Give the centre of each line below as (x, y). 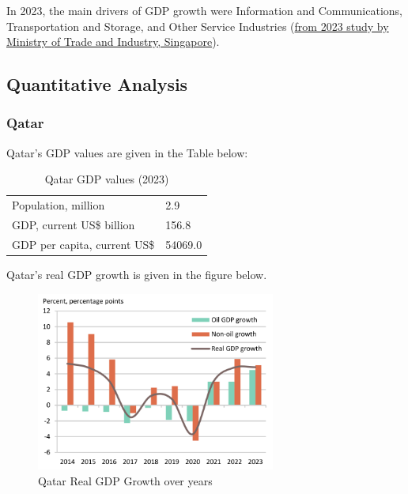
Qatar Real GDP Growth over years (125, 480)
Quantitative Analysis (97, 84)
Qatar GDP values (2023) (107, 179)
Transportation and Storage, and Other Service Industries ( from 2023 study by (198, 26)
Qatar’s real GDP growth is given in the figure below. (137, 274)
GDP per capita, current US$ (83, 244)
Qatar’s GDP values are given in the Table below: (127, 152)
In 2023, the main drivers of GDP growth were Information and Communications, (204, 10)
